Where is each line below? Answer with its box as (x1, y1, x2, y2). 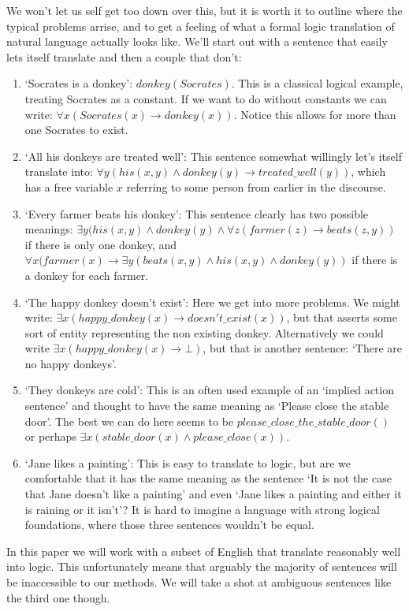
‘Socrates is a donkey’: (24, 75, 133, 91)
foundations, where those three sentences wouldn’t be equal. (24, 516, 314, 533)
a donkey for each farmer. (24, 266, 149, 283)
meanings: (24, 221, 73, 237)
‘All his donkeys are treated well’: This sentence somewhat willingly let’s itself (24, 147, 402, 164)
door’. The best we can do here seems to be (24, 412, 234, 429)
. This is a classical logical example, (231, 75, 403, 91)
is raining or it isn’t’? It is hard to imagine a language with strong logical (24, 501, 380, 517)
